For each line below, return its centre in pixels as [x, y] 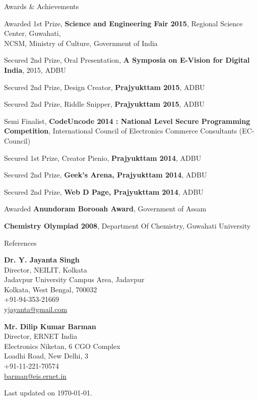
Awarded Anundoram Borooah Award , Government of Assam [105, 209]
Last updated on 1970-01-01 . [48, 393]
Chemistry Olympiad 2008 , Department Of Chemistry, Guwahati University [127, 225]
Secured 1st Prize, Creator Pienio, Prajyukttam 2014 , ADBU [103, 158]
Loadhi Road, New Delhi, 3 [46, 356]
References [20, 242]
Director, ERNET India [41, 336]
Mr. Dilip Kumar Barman [50, 326]
